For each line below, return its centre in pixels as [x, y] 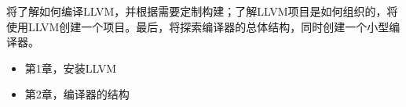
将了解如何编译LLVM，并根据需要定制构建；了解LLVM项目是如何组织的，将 [202, 11]
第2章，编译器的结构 [77, 94]
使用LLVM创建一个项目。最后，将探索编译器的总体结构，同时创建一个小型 [198, 26]
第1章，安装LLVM [71, 68]
